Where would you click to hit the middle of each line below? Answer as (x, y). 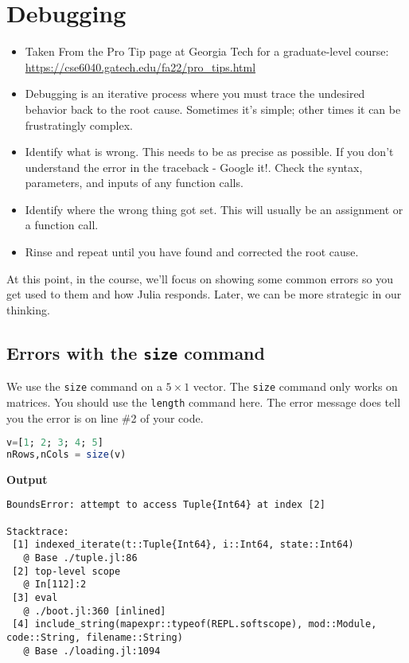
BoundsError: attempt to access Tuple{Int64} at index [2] (166, 505)
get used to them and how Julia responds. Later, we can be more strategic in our (204, 294)
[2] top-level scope (66, 571)
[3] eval (35, 598)
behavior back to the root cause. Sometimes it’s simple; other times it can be (213, 109)
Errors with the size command (136, 352)
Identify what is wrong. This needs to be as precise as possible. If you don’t (209, 152)
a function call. (62, 225)
